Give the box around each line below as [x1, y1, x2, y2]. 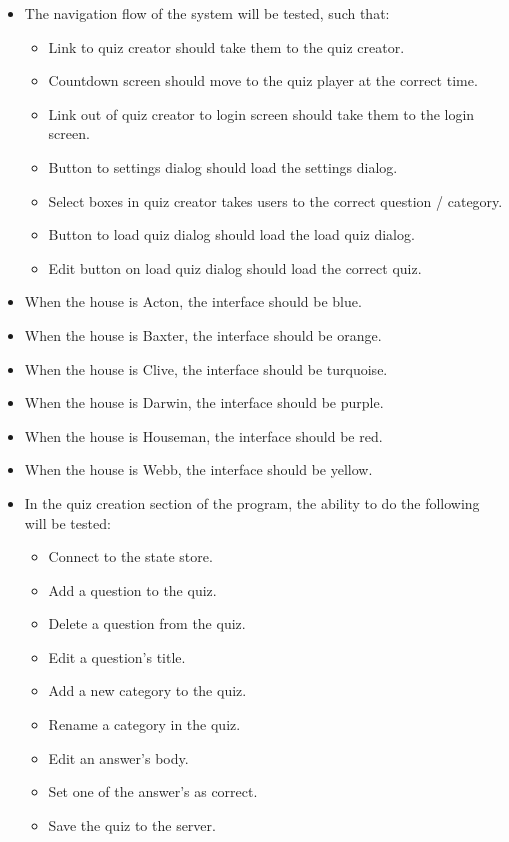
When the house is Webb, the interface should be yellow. [24, 459, 373, 480]
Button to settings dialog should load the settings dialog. [48, 156, 398, 177]
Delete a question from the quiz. [48, 613, 246, 634]
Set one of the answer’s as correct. [48, 781, 258, 802]
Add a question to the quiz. [48, 579, 217, 600]
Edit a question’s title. [48, 646, 186, 667]
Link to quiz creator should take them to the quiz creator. [48, 36, 405, 57]
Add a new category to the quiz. [48, 680, 247, 701]
